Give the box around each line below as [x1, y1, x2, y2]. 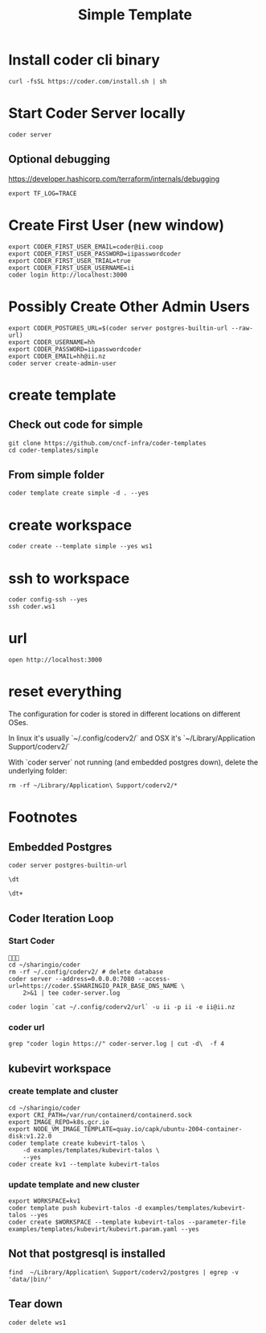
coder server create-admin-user [8, 359, 117, 367]
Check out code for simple [8, 418, 143, 432]
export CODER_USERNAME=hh [8, 338, 95, 347]
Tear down [8, 1297, 63, 1311]
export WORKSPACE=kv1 [8, 1197, 81, 1205]
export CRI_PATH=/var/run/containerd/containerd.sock [8, 1111, 193, 1119]
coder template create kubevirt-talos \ [8, 1139, 146, 1147]
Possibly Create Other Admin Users [8, 297, 251, 315]
